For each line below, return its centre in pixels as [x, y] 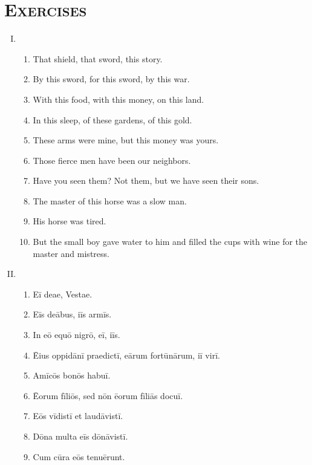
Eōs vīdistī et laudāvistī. [78, 416]
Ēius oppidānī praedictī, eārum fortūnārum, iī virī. [126, 355]
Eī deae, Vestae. [63, 294]
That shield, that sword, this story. [98, 58]
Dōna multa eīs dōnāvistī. [80, 436]
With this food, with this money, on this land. [119, 99]
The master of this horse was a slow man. [110, 200]
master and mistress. [71, 253]
